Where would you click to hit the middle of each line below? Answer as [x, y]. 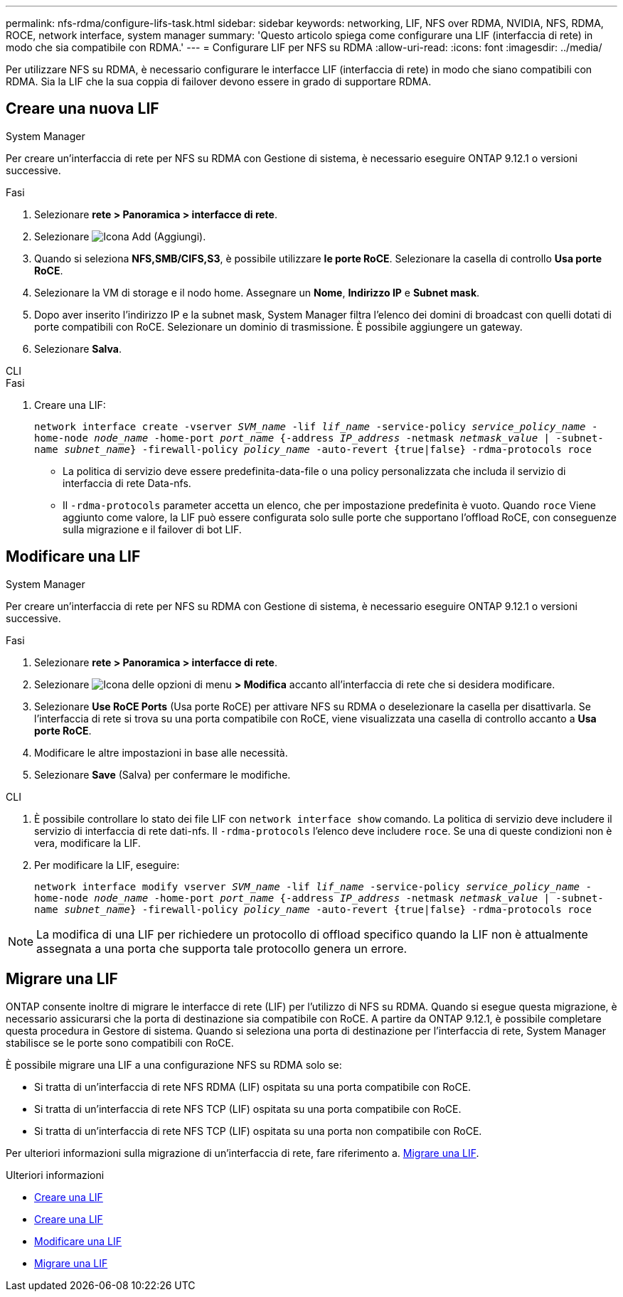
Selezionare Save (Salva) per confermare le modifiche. [163, 774]
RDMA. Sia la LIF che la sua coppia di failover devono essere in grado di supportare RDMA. [219, 81]
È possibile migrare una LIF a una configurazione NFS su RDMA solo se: [174, 1064]
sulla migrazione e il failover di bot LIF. [152, 529]
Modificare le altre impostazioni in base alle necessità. [161, 752]
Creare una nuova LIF [82, 109]
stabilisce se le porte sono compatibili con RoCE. [120, 1042]
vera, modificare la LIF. [87, 843]
